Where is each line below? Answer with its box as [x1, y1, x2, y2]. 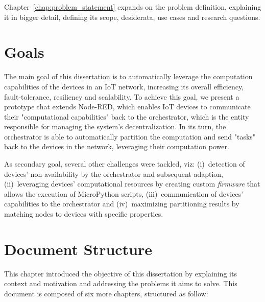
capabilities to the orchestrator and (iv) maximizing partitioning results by [4, 198, 239, 209]
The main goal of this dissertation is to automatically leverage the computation [4, 71, 253, 82]
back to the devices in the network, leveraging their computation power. [4, 141, 229, 152]
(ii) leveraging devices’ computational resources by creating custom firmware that [4, 178, 260, 189]
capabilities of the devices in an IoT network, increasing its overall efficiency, [4, 81, 244, 91]
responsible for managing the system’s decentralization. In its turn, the [4, 121, 226, 132]
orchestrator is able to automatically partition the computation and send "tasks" [4, 131, 256, 142]
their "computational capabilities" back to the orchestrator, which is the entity [4, 111, 249, 122]
